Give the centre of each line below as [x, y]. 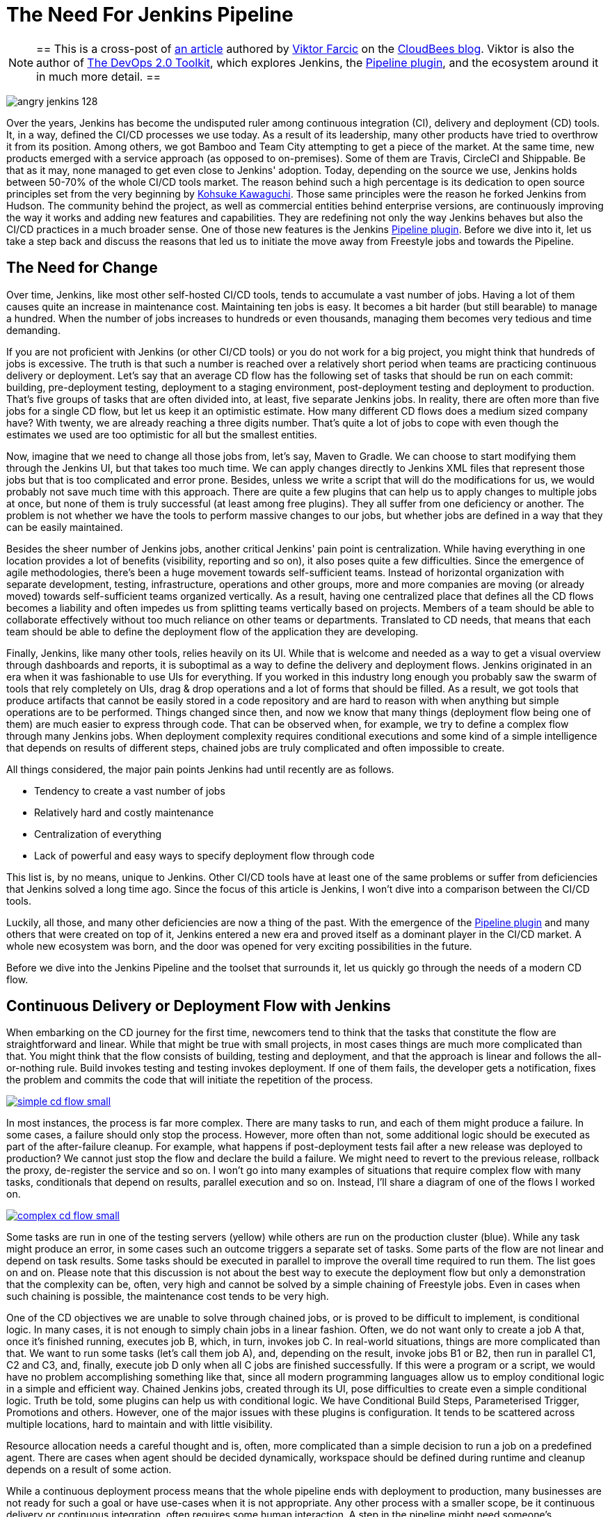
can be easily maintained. [65, 527]
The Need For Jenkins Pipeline [150, 15]
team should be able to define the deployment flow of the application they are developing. [212, 631]
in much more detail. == [99, 76]
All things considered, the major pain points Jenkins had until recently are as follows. [200, 769]
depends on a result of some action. [89, 1470]
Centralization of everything [98, 834]
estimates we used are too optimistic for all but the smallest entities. [162, 434]
